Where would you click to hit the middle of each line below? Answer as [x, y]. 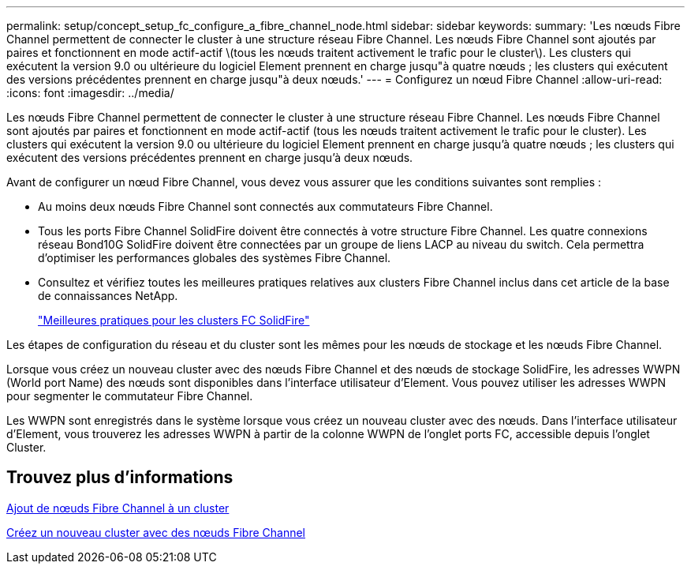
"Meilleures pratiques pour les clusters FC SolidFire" [174, 320]
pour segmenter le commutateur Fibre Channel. [130, 396]
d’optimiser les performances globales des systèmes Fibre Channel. [215, 258]
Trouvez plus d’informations [120, 478]
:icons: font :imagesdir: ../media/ [90, 93]
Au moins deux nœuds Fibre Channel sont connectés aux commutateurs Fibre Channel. [265, 206]
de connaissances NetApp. [108, 296]
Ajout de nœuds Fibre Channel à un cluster [118, 508]
